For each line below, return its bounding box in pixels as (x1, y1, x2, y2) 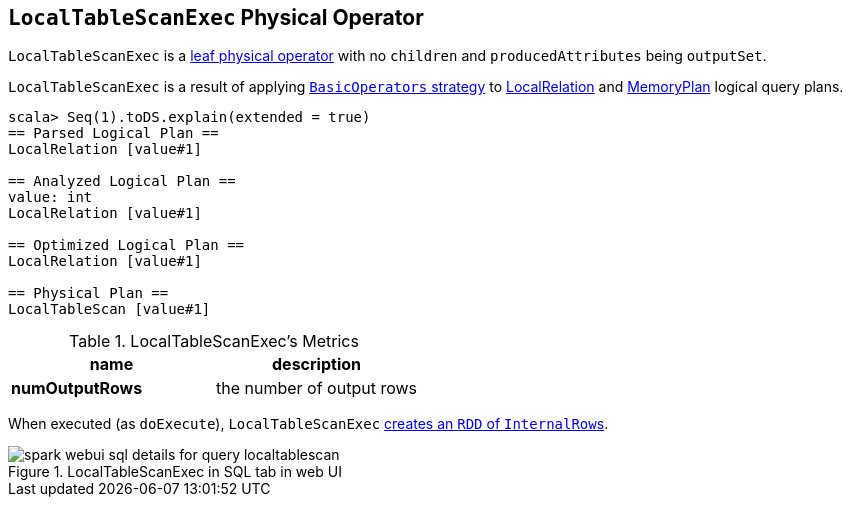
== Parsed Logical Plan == (8, 125, 219, 142)
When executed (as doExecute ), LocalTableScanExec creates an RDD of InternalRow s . (8, 415, 609, 433)
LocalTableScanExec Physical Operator (8, 5, 424, 30)
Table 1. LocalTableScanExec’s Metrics (69, 331, 359, 352)
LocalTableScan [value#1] (8, 301, 211, 318)
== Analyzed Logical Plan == (8, 173, 236, 190)
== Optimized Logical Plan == (8, 237, 245, 254)
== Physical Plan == (8, 285, 169, 302)
